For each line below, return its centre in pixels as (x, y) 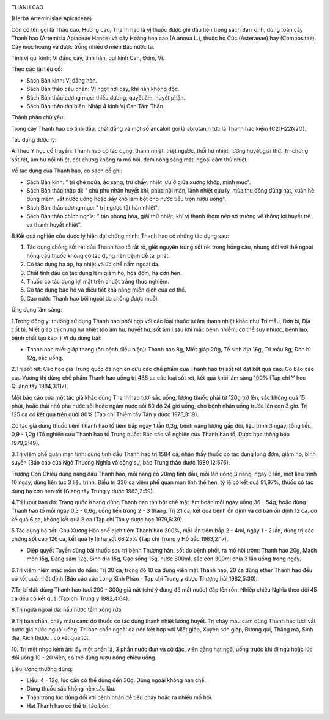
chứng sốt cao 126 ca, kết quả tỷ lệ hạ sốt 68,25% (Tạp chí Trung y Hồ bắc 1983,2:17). (120, 539)
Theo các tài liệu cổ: (37, 69)
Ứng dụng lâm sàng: (37, 310)
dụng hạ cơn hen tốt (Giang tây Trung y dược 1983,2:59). (83, 491)
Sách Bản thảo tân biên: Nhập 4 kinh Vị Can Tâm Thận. (96, 106)
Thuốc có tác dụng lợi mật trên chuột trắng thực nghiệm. (98, 281)
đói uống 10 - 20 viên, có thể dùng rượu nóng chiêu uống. (84, 658)
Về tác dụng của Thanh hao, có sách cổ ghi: (67, 171)
